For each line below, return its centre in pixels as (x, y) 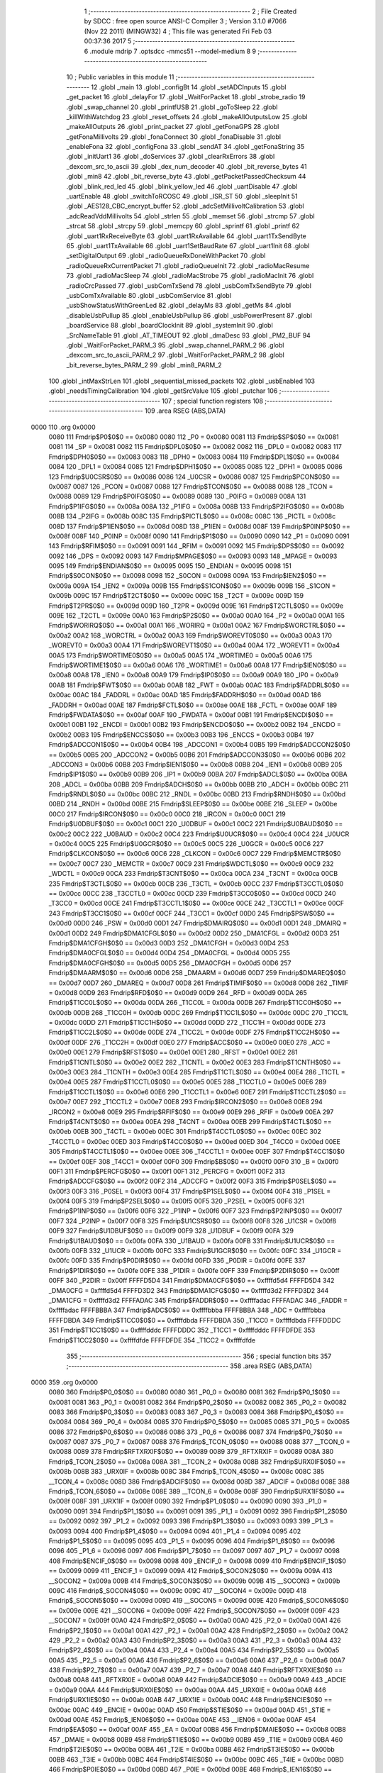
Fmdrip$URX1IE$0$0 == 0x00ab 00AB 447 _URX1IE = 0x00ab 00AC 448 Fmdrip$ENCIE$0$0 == (190, 1700)
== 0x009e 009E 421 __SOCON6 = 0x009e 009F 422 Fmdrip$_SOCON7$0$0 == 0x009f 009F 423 (194, 1611)
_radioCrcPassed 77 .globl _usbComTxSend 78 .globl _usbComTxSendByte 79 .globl (189, 285)
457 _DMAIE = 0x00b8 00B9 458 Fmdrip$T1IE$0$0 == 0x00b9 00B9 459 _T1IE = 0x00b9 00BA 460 (196, 1739)
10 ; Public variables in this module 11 (120, 77)
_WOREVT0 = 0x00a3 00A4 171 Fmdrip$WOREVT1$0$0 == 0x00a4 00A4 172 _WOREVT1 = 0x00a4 (194, 645)
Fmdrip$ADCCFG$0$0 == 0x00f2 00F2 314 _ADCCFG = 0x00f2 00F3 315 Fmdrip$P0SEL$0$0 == (193, 1182)
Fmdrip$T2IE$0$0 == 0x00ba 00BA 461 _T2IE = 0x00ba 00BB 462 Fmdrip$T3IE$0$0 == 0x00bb (191, 1750)
